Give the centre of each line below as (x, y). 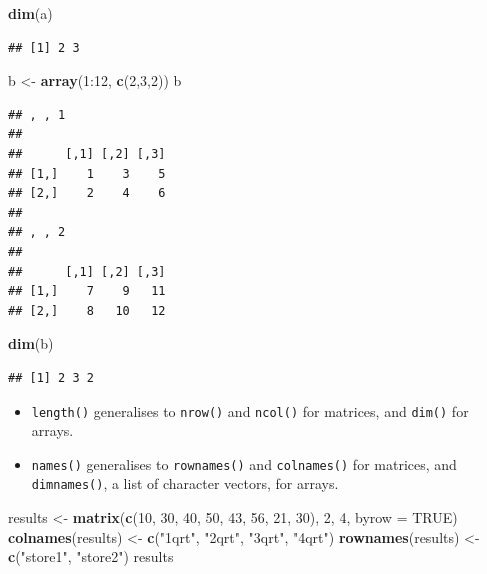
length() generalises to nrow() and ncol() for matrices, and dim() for (250, 410)
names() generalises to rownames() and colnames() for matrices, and (244, 463)
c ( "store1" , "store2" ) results (91, 556)
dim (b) (31, 343)
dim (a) (30, 13)
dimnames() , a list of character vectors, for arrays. (185, 483)
